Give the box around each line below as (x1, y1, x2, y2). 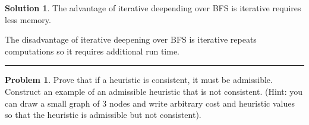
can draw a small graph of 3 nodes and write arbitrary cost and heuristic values (5, 97, 295, 109)
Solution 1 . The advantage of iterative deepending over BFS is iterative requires (5, 2, 301, 14)
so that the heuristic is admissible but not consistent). (5, 108, 201, 121)
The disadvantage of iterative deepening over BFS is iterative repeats (5, 33, 257, 46)
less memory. (5, 13, 51, 25)
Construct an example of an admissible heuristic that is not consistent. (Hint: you (5, 85, 303, 97)
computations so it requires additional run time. (5, 44, 179, 57)
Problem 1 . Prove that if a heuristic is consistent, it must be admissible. (5, 73, 273, 86)
